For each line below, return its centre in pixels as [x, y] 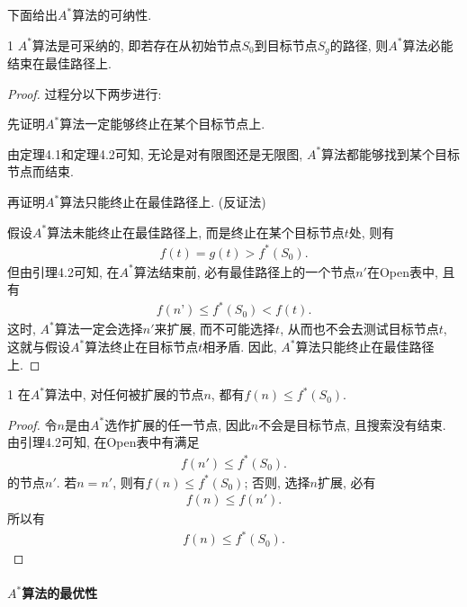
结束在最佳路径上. [59, 63]
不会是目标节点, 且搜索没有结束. [352, 424]
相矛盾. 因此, [240, 347]
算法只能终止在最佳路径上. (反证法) [163, 202]
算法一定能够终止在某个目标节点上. [162, 124]
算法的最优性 [60, 593]
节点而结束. [40, 171]
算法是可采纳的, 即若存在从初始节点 [137, 45]
